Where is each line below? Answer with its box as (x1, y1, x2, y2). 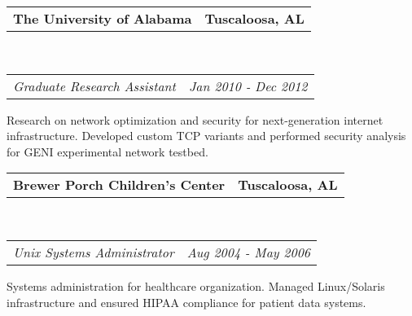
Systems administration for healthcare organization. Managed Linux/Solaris (7, 277, 385, 294)
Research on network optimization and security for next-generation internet (7, 111, 384, 128)
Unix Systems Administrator (13, 242, 174, 261)
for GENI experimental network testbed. (7, 143, 208, 160)
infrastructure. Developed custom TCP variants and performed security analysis (7, 127, 406, 144)
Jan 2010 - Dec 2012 (188, 76, 308, 95)
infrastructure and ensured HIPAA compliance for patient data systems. (7, 293, 366, 310)
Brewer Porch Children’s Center (13, 175, 226, 195)
